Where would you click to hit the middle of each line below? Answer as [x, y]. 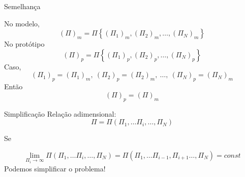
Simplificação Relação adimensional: [60, 113]
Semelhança [22, 6]
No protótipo [24, 44]
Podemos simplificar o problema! [55, 168]
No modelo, [22, 23]
